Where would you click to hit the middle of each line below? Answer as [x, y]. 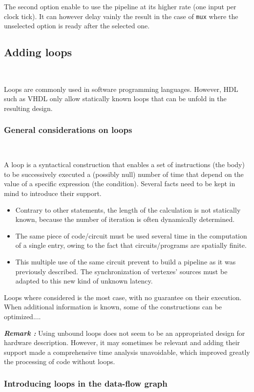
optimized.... [22, 316]
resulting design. [28, 108]
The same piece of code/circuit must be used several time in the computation [131, 235]
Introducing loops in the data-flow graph [86, 383]
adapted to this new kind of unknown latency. [84, 281]
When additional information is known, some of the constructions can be [113, 307]
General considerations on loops [68, 130]
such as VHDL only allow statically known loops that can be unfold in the [115, 98]
